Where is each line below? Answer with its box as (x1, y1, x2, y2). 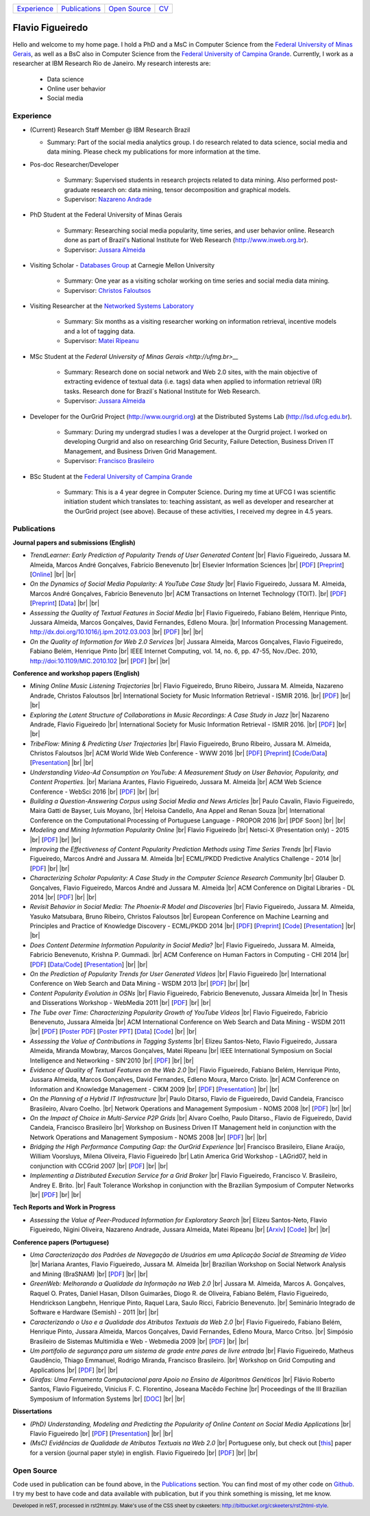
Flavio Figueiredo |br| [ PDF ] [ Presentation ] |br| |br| (29, 1430, 173, 1438)
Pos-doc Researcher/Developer (29, 160, 119, 168)
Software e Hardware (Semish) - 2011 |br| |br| (29, 1308, 159, 1316)
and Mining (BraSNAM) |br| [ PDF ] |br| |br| (29, 1270, 148, 1278)
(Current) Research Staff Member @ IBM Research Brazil (29, 126, 190, 134)
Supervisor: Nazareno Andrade (64, 195, 152, 203)
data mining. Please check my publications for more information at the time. (47, 147, 261, 156)
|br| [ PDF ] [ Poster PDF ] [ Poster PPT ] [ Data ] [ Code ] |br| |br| (29, 1028, 197, 1036)
